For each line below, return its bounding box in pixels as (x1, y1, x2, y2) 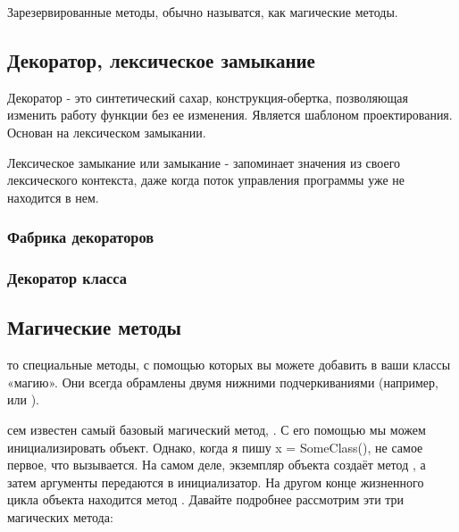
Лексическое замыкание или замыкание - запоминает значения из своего (7, 153, 401, 171)
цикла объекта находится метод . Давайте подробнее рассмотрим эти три (7, 490, 405, 509)
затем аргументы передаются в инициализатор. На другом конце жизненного (7, 472, 424, 491)
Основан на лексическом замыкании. (7, 122, 206, 141)
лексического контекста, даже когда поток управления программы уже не (7, 170, 405, 189)
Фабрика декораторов (7, 226, 154, 248)
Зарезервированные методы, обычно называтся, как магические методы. (7, 3, 398, 21)
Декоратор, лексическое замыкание (7, 46, 315, 73)
